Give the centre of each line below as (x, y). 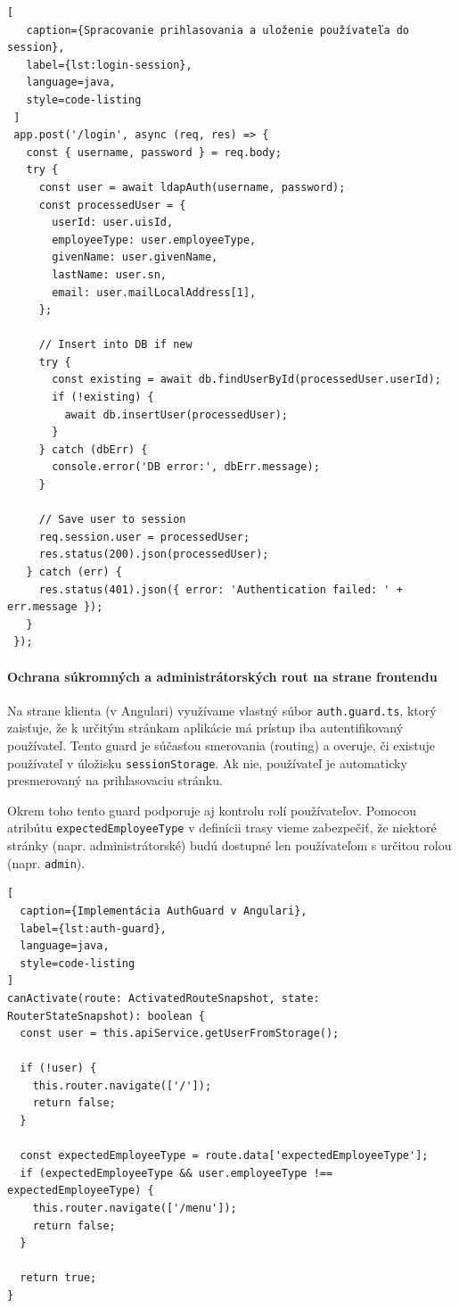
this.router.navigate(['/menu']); (135, 1209)
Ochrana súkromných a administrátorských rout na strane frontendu (222, 676)
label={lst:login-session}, (109, 65)
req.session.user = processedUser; (144, 537)
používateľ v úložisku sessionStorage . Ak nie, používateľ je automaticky (207, 762)
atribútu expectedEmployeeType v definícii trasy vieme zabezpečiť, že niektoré (222, 828)
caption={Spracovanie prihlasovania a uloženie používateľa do (218, 30)
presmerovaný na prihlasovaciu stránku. (115, 780)
